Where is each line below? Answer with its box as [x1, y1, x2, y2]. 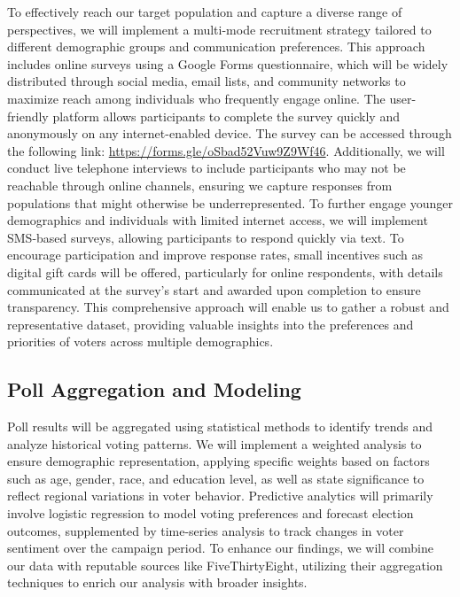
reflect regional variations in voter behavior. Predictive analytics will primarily [7, 486, 433, 505]
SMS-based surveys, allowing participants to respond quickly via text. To [7, 228, 404, 246]
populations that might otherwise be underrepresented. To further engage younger [7, 193, 453, 212]
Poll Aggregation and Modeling [7, 376, 301, 403]
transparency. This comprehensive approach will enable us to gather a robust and [7, 298, 449, 316]
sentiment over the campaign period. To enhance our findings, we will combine [7, 539, 433, 557]
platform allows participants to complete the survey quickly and [52, 106, 400, 125]
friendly [7, 106, 49, 125]
